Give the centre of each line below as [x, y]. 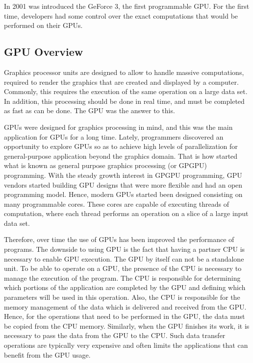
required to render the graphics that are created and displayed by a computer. [121, 82]
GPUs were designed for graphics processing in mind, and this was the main [118, 127]
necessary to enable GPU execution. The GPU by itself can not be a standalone [124, 258]
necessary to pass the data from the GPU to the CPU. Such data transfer [115, 335]
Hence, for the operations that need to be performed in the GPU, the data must [125, 316]
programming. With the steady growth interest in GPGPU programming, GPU [123, 175]
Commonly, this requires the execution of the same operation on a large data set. [126, 91]
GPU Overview [44, 52]
